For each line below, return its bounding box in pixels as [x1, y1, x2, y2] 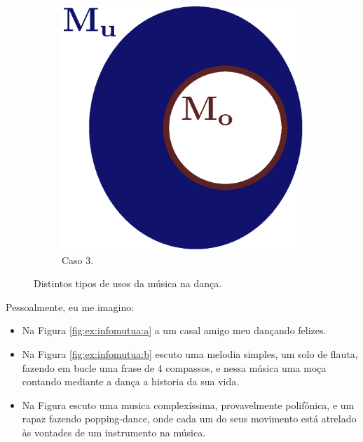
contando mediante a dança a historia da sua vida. [22, 374, 240, 389]
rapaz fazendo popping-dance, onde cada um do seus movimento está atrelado [22, 411, 357, 426]
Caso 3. [62, 252, 94, 267]
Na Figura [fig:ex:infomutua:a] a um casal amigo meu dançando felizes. [22, 323, 327, 338]
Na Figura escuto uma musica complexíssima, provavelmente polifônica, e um [22, 397, 355, 412]
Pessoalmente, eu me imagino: [6, 299, 135, 314]
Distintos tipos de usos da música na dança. [34, 276, 222, 291]
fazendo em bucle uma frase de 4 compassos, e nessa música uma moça [22, 360, 327, 375]
